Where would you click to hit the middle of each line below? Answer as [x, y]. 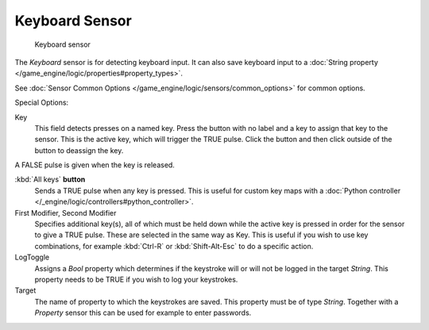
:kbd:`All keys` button [50, 179]
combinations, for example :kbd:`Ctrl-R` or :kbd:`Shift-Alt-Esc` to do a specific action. [174, 246]
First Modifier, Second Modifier [66, 213]
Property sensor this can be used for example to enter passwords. [143, 313]
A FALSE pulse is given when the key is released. [95, 165]
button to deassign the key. [79, 150]
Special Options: [42, 102]
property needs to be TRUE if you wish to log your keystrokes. [136, 279]
